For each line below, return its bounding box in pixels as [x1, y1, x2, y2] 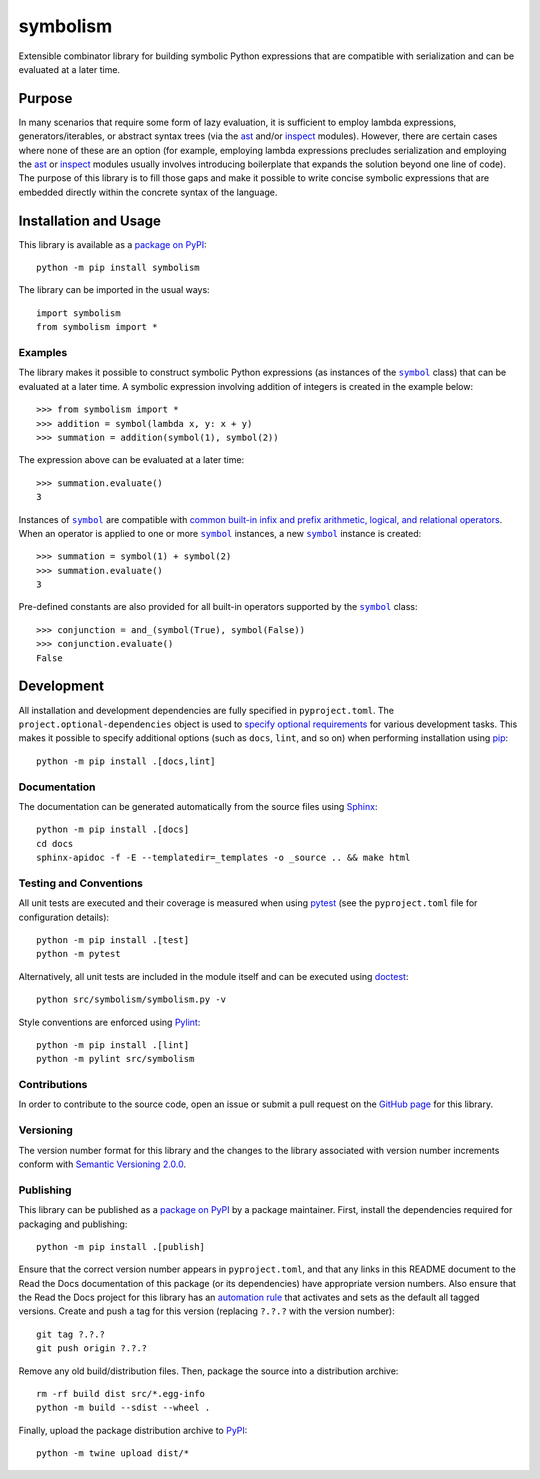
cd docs [36, 838, 74, 849]
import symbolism [36, 307, 121, 319]
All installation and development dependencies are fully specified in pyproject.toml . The [18, 704, 395, 716]
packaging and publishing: [18, 1218, 128, 1230]
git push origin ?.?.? [36, 1343, 148, 1354]
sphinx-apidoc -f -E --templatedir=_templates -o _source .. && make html [36, 852, 411, 864]
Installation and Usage [18, 212, 162, 229]
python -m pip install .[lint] [36, 1039, 190, 1050]
